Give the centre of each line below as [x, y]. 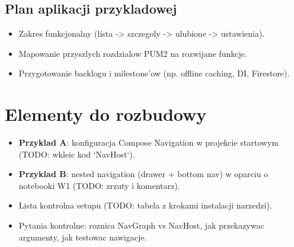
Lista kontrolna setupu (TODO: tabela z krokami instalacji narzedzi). [145, 205]
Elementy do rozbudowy [106, 114]
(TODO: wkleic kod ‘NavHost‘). [77, 154]
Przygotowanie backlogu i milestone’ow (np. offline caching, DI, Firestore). [154, 73]
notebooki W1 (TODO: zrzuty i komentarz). [99, 185]
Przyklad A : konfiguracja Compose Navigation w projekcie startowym [149, 142]
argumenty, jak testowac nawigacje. [83, 237]
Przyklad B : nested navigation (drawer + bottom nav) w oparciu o [143, 174]
